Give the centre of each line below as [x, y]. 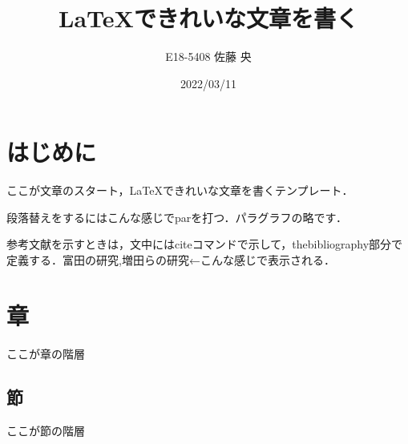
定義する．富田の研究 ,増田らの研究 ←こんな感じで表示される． [171, 260]
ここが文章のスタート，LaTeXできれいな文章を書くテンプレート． [180, 190]
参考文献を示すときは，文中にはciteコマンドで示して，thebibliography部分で [205, 244]
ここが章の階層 [46, 353]
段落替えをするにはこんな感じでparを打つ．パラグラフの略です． [177, 217]
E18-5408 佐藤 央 [208, 57]
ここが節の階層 [46, 430]
